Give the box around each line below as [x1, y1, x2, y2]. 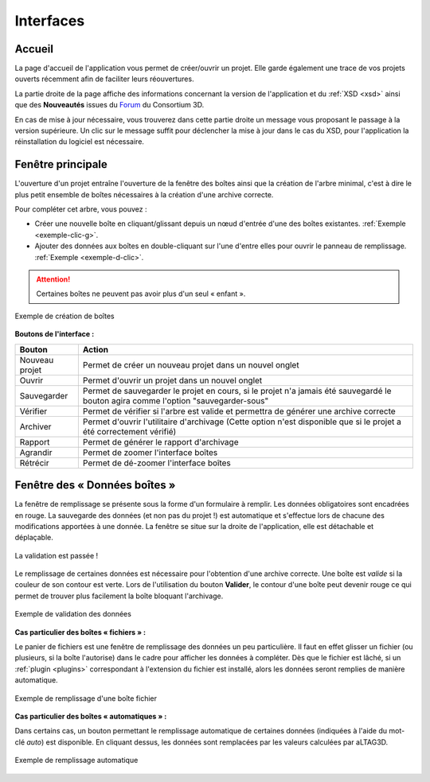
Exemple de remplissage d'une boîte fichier [14, 693, 158, 703]
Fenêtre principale [14, 158, 107, 171]
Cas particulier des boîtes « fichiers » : [14, 627, 147, 636]
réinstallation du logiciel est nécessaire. [14, 137, 145, 146]
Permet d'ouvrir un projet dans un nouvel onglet [82, 375, 263, 386]
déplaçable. [14, 533, 53, 543]
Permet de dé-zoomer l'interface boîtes [82, 457, 231, 469]
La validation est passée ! [14, 551, 99, 560]
